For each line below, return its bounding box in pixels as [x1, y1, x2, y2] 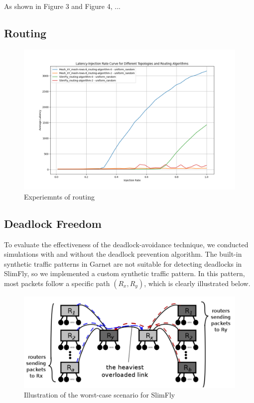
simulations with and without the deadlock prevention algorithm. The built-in [4, 249, 242, 259]
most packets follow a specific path [4, 278, 110, 288]
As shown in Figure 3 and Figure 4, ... [4, 1, 121, 11]
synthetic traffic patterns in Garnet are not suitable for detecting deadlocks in [4, 258, 242, 269]
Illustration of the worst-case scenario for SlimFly [24, 390, 175, 400]
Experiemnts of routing [24, 191, 95, 201]
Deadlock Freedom [4, 215, 102, 231]
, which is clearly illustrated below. [144, 278, 251, 288]
